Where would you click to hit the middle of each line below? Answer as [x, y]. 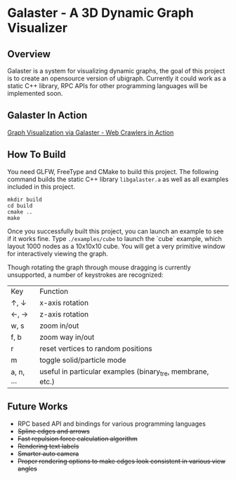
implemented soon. [35, 93]
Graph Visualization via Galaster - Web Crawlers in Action [91, 133]
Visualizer [38, 28]
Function [54, 291]
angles [27, 468]
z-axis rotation [64, 314]
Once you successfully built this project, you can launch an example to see [116, 231]
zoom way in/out [67, 337]
